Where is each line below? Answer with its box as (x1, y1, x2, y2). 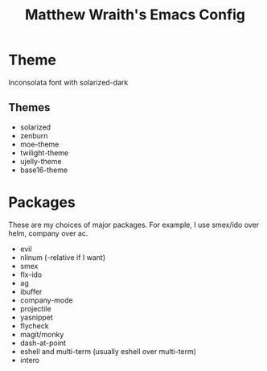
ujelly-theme (19, 156, 62, 166)
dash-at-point (19, 338, 67, 348)
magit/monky (19, 329, 64, 339)
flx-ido (19, 270, 43, 279)
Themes (8, 101, 51, 114)
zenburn (19, 130, 48, 140)
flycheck (19, 320, 50, 331)
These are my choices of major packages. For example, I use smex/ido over (8, 220, 260, 229)
